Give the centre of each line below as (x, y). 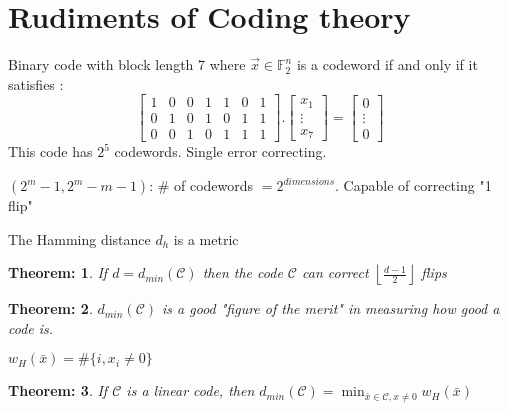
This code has (50, 151)
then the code (242, 272)
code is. (31, 327)
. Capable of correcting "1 (413, 185)
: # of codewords (201, 185)
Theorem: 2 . (50, 308)
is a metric (206, 238)
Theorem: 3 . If (58, 390)
